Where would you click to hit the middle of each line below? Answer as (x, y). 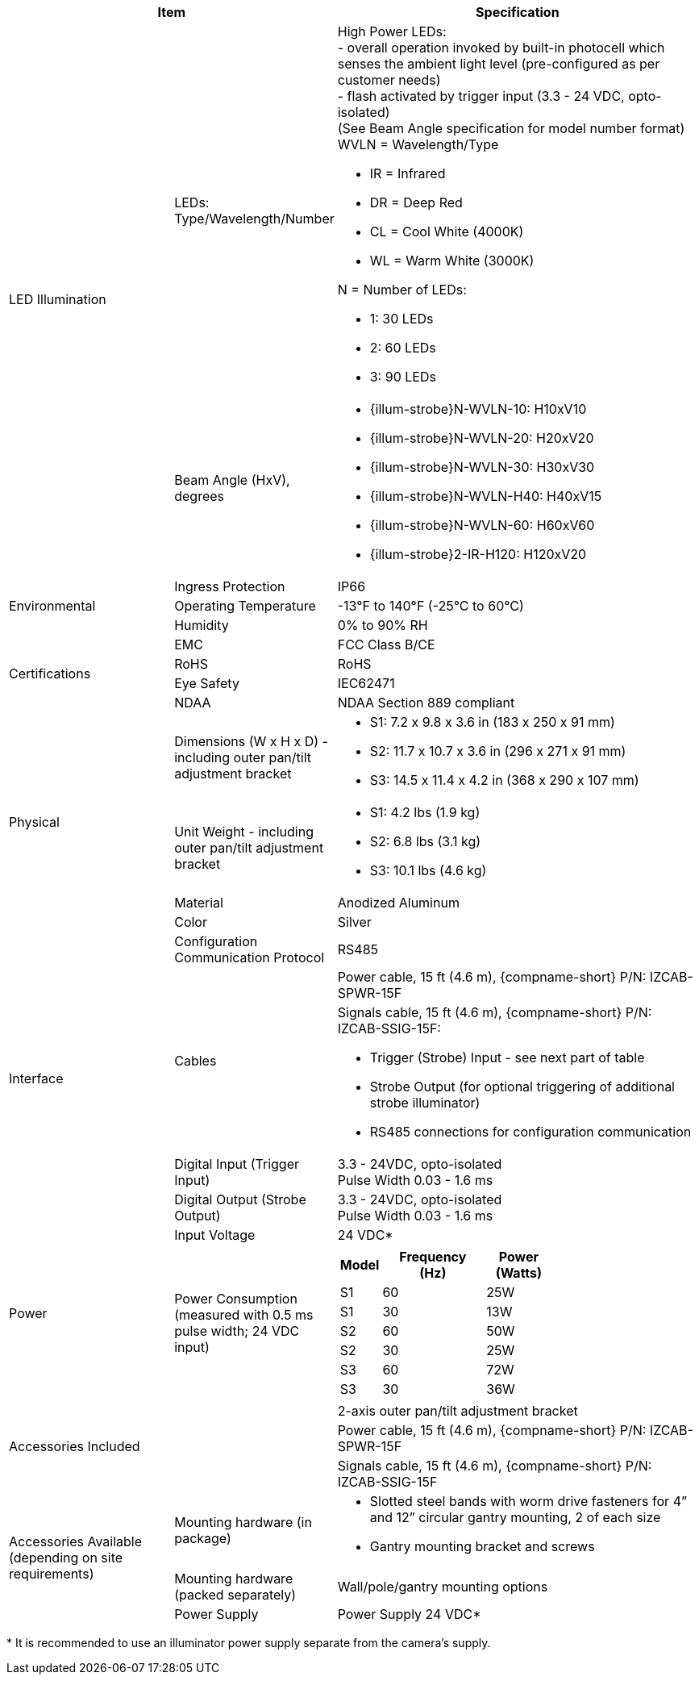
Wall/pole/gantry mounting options (443, 1587)
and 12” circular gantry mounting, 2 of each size (515, 1517)
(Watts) (519, 1273)
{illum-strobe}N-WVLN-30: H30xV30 (482, 467)
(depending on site (66, 1558)
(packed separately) (235, 1595)
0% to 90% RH (383, 625)
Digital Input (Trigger (237, 1164)
